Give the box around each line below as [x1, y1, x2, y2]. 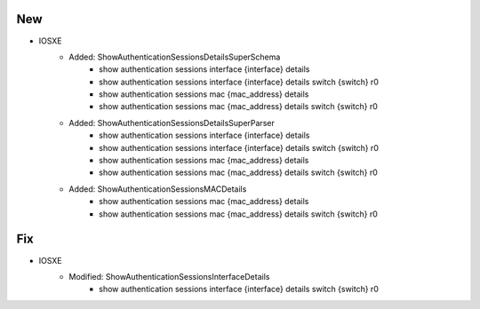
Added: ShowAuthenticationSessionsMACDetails [68, 183, 247, 194]
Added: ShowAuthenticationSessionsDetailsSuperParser [68, 117, 275, 128]
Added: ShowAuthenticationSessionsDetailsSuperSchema [68, 51, 281, 62]
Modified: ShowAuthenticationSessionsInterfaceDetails [68, 271, 270, 281]
